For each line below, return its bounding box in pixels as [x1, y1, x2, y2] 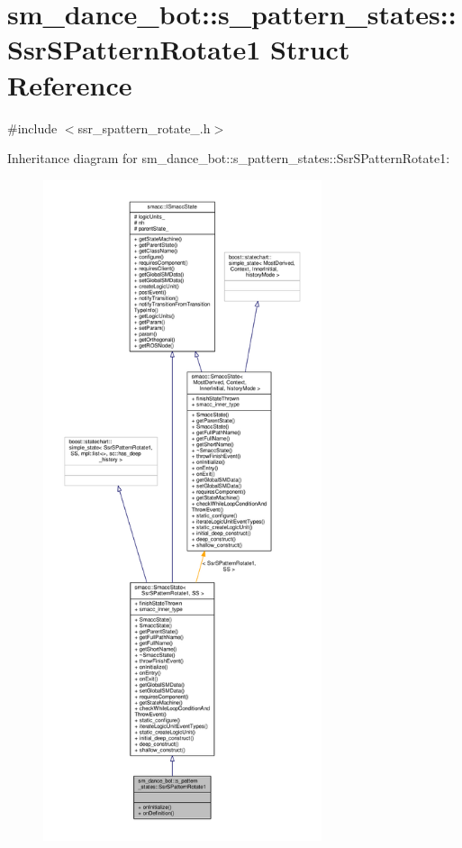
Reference [7, 66, 132, 103]
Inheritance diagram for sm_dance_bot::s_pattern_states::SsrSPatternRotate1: [7, 149, 450, 168]
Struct [270, 31, 350, 68]
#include [7, 118, 58, 137]
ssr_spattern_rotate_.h [77, 118, 211, 137]
